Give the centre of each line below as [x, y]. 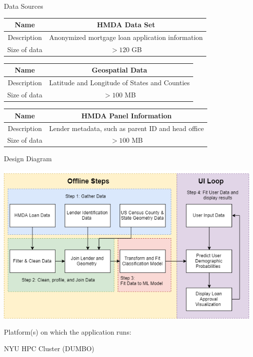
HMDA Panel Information [126, 115]
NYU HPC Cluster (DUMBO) [49, 348]
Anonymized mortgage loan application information [126, 37]
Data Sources [24, 6]
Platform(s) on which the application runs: [68, 332]
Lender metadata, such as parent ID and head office [126, 128]
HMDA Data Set [126, 25]
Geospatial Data [119, 70]
